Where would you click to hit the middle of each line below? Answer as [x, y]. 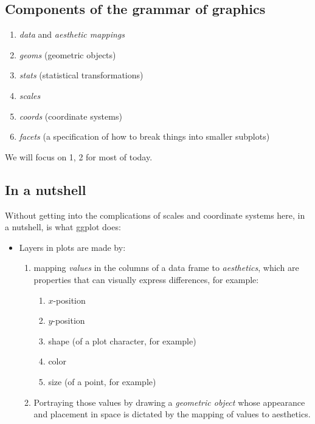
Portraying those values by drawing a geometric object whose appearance [169, 402]
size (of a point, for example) [102, 381]
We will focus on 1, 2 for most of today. [79, 156]
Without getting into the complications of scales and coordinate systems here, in [155, 215]
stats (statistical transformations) [81, 75]
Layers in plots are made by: [72, 247]
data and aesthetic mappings [72, 34]
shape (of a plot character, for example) [122, 340]
